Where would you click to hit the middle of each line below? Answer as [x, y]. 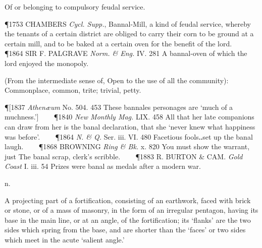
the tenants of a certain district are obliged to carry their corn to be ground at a [129, 34]
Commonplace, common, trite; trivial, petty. [73, 90]
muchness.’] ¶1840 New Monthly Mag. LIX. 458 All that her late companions [129, 117]
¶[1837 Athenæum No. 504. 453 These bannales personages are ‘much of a [119, 107]
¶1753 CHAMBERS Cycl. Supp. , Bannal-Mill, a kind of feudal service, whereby [128, 23]
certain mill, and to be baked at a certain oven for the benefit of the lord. [118, 43]
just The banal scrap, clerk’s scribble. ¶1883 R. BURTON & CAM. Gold [124, 156]
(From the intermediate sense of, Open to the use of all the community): [117, 80]
